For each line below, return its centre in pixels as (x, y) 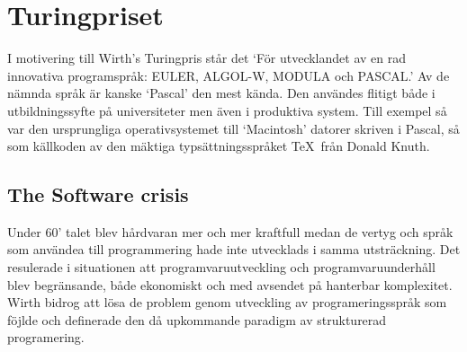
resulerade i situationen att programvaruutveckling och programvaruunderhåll (221, 267)
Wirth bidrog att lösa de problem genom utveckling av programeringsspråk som (227, 302)
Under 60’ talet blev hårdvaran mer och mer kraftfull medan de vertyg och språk (230, 231)
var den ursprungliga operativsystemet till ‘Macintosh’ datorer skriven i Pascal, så (233, 128)
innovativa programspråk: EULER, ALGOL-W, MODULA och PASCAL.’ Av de (229, 75)
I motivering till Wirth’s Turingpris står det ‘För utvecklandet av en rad (207, 58)
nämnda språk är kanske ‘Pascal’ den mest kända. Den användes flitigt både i (221, 93)
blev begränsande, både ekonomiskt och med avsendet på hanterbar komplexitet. (230, 284)
